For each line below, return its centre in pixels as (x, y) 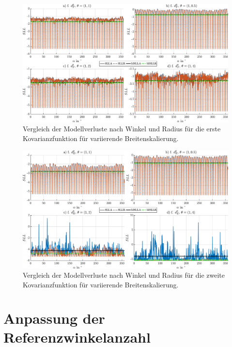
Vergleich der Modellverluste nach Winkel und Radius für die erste (122, 129)
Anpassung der (54, 318)
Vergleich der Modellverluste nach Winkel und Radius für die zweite (124, 275)
